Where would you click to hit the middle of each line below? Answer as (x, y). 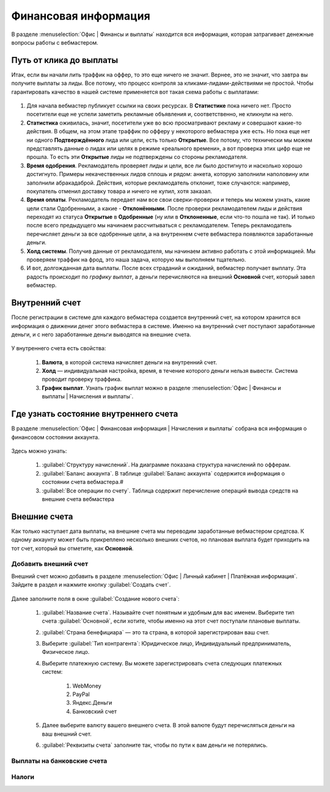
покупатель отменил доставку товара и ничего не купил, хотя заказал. (119, 191)
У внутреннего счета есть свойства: (59, 348)
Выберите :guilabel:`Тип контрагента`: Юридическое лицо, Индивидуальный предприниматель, (167, 643)
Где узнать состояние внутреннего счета (95, 414)
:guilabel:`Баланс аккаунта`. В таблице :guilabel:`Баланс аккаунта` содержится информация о (163, 473)
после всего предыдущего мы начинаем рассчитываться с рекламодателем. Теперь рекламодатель (159, 226)
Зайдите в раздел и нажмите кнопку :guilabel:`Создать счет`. (91, 585)
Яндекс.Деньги (92, 703)
